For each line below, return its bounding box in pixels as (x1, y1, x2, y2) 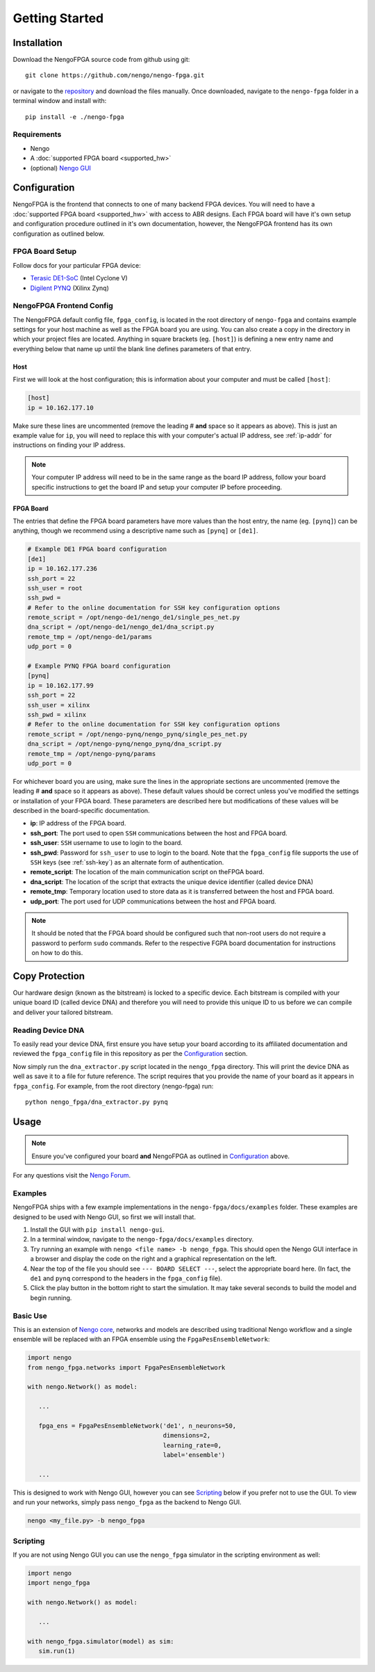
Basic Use (12, 1311, 48, 1321)
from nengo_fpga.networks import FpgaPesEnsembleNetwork (27, 1363, 226, 1372)
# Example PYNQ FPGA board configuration (27, 662, 171, 670)
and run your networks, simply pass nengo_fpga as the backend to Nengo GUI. (12, 1498, 242, 1506)
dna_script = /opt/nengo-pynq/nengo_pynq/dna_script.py (27, 740, 222, 748)
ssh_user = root (27, 584, 83, 592)
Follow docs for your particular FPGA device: (12, 261, 142, 269)
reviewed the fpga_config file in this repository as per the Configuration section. (12, 1050, 248, 1058)
